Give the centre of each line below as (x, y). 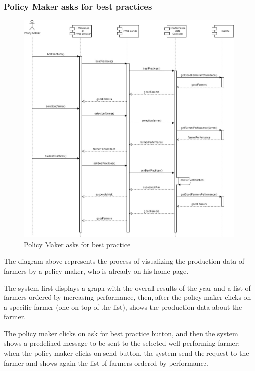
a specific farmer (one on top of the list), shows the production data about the (123, 307)
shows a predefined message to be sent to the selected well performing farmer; (122, 343)
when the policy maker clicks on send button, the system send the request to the (127, 353)
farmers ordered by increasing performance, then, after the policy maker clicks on (127, 297)
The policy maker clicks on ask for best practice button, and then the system (121, 333)
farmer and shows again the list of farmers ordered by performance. (106, 362)
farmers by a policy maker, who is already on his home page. (96, 270)
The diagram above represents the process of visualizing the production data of (124, 261)
